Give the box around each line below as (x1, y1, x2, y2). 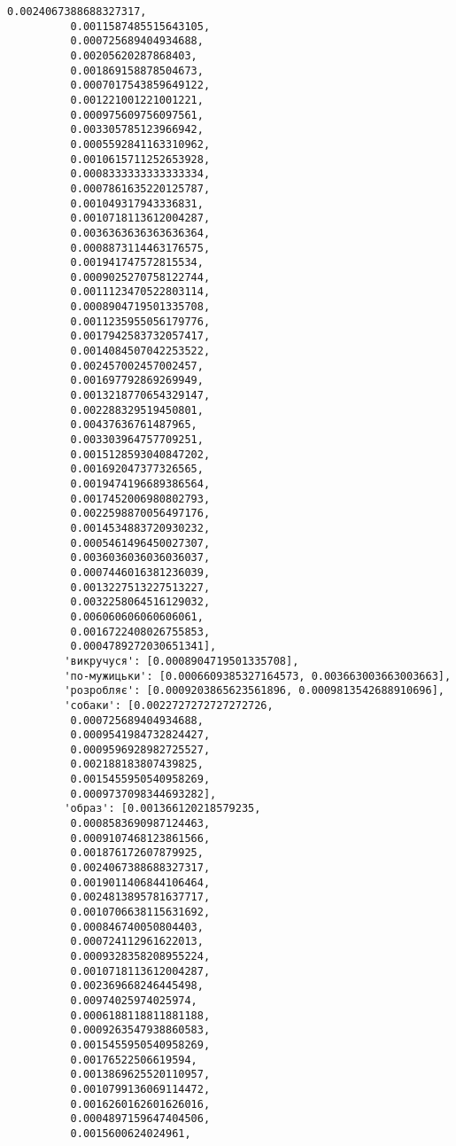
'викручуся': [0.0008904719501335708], (64, 654, 299, 667)
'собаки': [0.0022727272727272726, (64, 698, 274, 712)
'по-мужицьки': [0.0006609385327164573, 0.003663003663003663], (64, 669, 452, 682)
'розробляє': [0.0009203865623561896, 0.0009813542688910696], (64, 684, 444, 698)
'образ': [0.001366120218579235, (64, 802, 261, 815)
